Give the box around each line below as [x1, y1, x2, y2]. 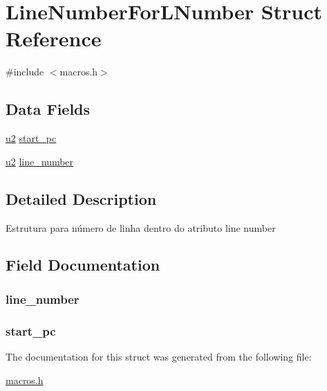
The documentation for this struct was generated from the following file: [6, 349, 312, 363]
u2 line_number [6, 154, 74, 168]
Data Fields [6, 98, 91, 120]
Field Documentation [6, 254, 160, 275]
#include [6, 64, 44, 79]
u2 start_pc [6, 131, 57, 145]
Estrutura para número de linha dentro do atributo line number [6, 220, 276, 235]
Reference [6, 24, 102, 53]
